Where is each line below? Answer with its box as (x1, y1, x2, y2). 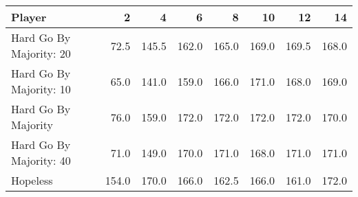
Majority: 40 (11, 152, 71, 168)
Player (11, 9, 47, 25)
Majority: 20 (11, 45, 71, 61)
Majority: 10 (11, 81, 71, 97)
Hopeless (11, 172, 53, 188)
